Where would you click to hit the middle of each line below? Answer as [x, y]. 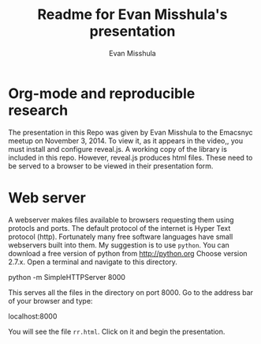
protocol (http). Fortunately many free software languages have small [121, 236]
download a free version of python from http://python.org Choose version [128, 253]
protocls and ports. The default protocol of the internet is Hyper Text [119, 228]
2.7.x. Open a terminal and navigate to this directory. [93, 262]
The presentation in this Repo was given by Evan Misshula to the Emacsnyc [131, 132]
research [38, 110]
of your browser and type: [50, 301]
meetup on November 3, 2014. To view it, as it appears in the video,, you [125, 141]
